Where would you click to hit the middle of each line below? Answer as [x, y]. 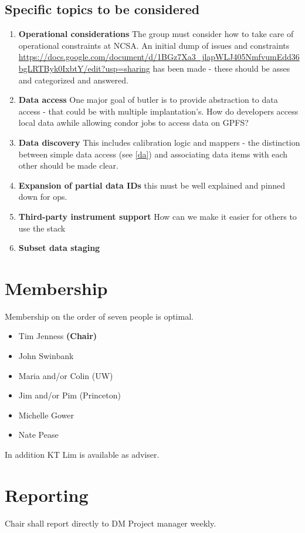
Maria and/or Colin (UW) [66, 375]
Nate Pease [38, 435]
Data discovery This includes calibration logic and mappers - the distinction [159, 142]
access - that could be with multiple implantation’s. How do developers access [158, 111]
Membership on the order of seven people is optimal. [99, 316]
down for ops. [43, 197]
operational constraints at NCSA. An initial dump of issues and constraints [154, 45]
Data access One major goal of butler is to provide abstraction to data [148, 100]
